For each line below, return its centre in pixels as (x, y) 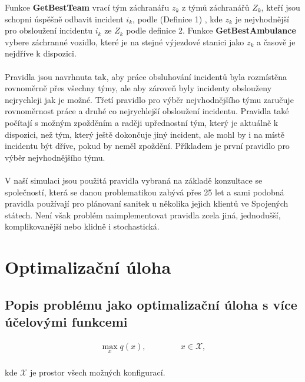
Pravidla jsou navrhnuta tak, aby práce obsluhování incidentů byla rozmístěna (146, 76)
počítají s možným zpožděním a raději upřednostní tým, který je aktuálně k (142, 122)
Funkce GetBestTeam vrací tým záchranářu (87, 7)
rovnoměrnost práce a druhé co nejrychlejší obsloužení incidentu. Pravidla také (147, 111)
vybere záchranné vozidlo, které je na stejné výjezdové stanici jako (125, 41)
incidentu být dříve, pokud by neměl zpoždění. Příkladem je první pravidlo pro (147, 146)
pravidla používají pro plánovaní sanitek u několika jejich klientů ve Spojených (147, 203)
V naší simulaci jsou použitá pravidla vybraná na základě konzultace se (134, 180)
